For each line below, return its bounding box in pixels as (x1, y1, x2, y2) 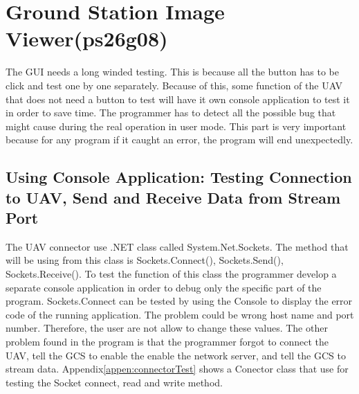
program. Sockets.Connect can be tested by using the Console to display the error (6, 294, 353, 308)
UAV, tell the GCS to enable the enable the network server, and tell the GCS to (6, 348, 346, 362)
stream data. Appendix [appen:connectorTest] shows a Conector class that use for (6, 361, 349, 376)
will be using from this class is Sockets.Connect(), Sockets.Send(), (6, 253, 284, 267)
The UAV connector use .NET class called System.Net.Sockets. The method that (6, 239, 349, 253)
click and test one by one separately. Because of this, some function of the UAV (6, 78, 343, 92)
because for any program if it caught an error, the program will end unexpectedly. (6, 132, 353, 147)
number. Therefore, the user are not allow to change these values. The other (6, 321, 328, 335)
